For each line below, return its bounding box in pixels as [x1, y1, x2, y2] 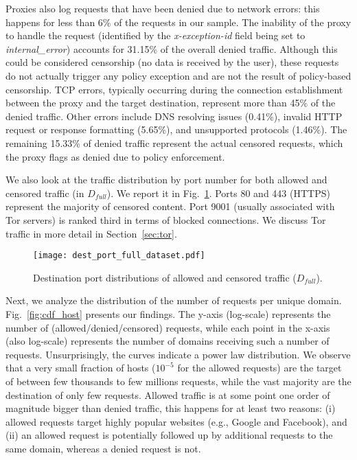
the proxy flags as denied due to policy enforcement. [5, 149, 225, 163]
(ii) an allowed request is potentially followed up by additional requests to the [5, 428, 333, 442]
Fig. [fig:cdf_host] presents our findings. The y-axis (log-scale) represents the [5, 306, 331, 321]
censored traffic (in [5, 185, 84, 200]
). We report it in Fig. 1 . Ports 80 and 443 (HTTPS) [106, 185, 330, 200]
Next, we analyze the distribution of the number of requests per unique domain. [5, 293, 342, 308]
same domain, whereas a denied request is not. [5, 441, 201, 455]
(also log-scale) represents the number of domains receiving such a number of [5, 334, 330, 348]
